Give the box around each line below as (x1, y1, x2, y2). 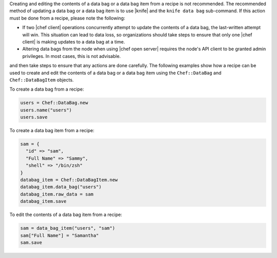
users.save (20, 114, 48, 120)
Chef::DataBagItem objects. (9, 77, 74, 83)
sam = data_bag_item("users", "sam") (20, 225, 115, 231)
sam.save (20, 240, 43, 245)
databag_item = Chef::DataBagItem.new (20, 177, 118, 183)
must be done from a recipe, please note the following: (9, 15, 125, 21)
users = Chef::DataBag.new (20, 100, 88, 106)
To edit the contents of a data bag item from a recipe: (9, 211, 123, 218)
